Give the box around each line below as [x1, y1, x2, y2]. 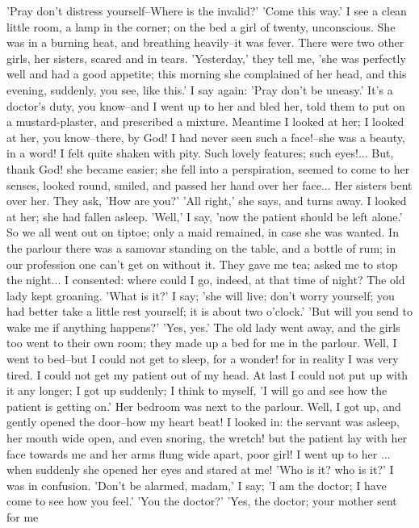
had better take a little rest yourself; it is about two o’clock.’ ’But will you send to [6, 303, 413, 320]
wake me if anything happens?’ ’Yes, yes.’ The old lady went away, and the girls [6, 318, 400, 335]
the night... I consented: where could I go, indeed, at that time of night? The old [6, 271, 405, 288]
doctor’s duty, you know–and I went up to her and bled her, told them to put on [6, 97, 405, 114]
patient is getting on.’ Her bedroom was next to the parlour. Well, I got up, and [6, 397, 401, 414]
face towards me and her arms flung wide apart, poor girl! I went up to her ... [6, 445, 391, 462]
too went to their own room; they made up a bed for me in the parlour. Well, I [6, 334, 397, 351]
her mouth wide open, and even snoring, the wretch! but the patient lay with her [6, 430, 408, 446]
